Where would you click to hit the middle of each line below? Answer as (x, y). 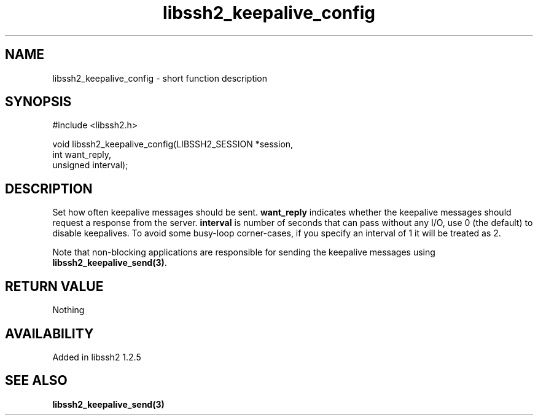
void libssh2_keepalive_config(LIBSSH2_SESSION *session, (173, 144)
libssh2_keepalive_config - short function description (160, 78)
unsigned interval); (90, 165)
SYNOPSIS (38, 102)
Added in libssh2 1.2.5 (97, 357)
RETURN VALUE (54, 286)
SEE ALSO (36, 381)
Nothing (68, 310)
